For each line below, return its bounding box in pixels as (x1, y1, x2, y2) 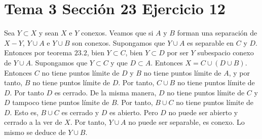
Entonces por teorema (4, 47, 72, 58)
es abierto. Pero (109, 107, 158, 117)
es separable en (187, 37, 234, 48)
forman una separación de (177, 27, 257, 38)
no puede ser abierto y (168, 107, 238, 117)
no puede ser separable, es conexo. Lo (128, 117, 245, 127)
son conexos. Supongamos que (72, 37, 165, 48)
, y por (229, 67, 250, 78)
